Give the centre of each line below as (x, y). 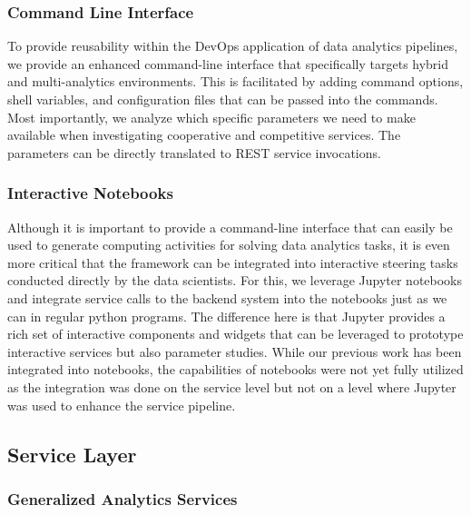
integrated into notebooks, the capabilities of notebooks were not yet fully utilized (235, 369)
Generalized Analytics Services (123, 498)
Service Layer (72, 454)
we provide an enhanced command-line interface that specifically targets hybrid (228, 63)
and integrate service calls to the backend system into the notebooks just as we (227, 297)
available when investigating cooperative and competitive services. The (204, 135)
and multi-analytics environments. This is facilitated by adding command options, (235, 81)
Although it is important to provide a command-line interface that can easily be (230, 227)
